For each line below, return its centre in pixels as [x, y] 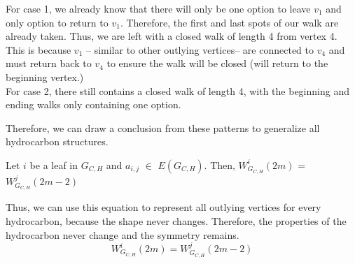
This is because [39, 49]
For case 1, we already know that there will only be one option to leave [158, 8]
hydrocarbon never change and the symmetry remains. [123, 234]
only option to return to [57, 22]
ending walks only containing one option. [93, 104]
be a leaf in [54, 164]
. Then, [220, 164]
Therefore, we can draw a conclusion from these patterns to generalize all [163, 127]
